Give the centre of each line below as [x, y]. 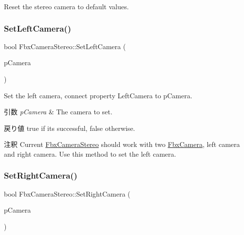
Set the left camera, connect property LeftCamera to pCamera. [98, 95]
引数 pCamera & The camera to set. [58, 112]
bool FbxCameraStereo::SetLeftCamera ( [65, 46]
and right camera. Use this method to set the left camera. [90, 154]
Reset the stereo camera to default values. [66, 6]
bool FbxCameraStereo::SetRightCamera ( [67, 193]
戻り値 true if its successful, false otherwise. [70, 128]
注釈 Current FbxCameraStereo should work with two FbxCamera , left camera [122, 144]
